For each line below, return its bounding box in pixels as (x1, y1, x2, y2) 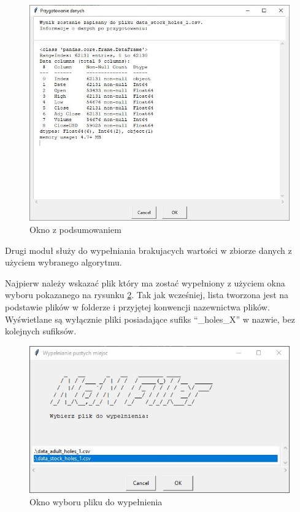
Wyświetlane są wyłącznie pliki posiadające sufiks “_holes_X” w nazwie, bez (5, 312, 295, 325)
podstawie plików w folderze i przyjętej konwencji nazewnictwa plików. (5, 301, 270, 313)
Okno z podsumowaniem (29, 223, 121, 236)
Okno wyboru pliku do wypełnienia (29, 495, 163, 508)
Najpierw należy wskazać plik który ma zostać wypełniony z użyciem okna (5, 276, 285, 289)
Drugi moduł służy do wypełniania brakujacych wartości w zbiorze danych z (5, 243, 292, 256)
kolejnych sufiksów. (5, 325, 77, 337)
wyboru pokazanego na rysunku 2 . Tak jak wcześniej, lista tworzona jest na (5, 288, 289, 301)
